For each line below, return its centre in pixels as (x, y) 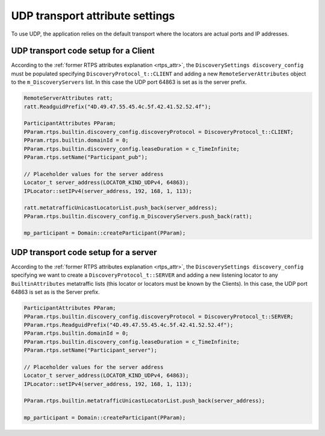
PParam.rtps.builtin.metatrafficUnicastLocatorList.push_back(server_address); (144, 401)
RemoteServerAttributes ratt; (68, 98)
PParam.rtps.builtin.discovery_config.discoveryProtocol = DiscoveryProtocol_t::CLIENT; (159, 132)
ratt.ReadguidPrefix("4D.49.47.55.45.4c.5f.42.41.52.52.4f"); (117, 106)
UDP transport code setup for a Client (83, 51)
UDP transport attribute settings (93, 16)
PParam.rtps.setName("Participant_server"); (91, 350)
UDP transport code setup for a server (84, 252)
